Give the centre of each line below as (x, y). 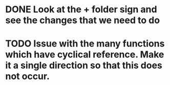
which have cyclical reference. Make (85, 55)
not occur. (28, 77)
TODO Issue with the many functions (85, 44)
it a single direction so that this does (84, 66)
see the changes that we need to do (83, 20)
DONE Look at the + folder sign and (81, 9)
